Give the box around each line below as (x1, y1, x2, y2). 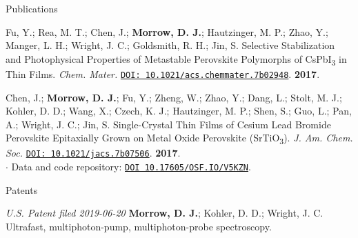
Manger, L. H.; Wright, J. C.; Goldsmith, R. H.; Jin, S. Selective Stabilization (6, 38, 335, 52)
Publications (6, 1, 58, 15)
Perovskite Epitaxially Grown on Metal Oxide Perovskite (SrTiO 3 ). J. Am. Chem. (6, 130, 353, 147)
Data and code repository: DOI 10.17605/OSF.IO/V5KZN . (11, 159, 251, 174)
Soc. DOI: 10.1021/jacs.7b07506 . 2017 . (6, 146, 181, 160)
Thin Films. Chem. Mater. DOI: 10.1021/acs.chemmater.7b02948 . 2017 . (6, 66, 320, 81)
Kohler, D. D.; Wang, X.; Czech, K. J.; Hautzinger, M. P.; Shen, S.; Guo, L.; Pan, (6, 103, 352, 118)
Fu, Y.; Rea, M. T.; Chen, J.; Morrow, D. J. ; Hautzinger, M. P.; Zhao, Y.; (6, 24, 328, 39)
